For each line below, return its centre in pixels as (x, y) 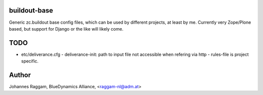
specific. (30, 61)
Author (20, 75)
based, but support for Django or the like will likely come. (66, 29)
